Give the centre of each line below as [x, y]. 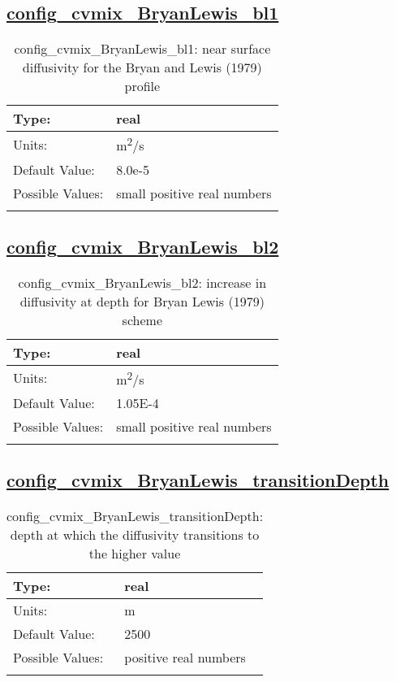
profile [142, 86]
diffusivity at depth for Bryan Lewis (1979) [142, 301]
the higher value [135, 554]
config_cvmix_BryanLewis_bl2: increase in [142, 282]
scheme [142, 319]
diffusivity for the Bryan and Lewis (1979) [142, 67]
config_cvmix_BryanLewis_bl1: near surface [142, 49]
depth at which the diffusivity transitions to [135, 535]
